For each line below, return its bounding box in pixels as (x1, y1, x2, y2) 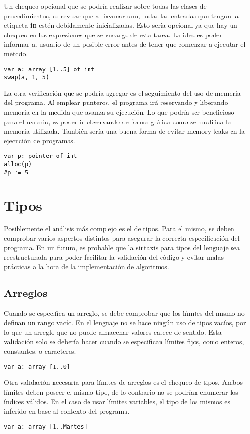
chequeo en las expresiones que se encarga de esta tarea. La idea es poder (4, 29, 222, 39)
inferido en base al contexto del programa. (4, 406, 130, 416)
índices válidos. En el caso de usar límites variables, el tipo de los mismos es (4, 396, 230, 406)
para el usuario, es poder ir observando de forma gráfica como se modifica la (4, 116, 231, 126)
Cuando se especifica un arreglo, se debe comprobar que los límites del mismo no (4, 308, 245, 318)
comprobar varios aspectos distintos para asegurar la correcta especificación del (4, 233, 240, 243)
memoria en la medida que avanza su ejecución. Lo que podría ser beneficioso (4, 107, 234, 117)
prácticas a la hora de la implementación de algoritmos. (4, 261, 169, 271)
